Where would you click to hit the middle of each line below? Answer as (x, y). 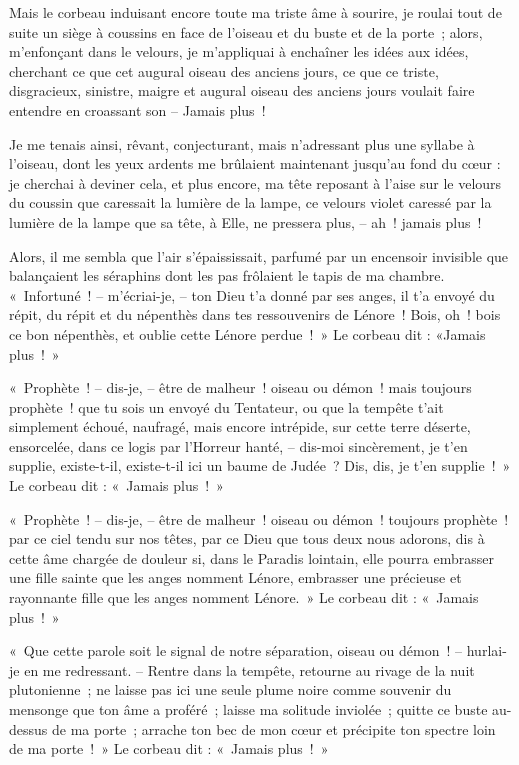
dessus (28, 728)
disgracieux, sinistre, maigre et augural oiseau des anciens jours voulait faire (242, 90)
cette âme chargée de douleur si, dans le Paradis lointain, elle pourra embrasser (251, 557)
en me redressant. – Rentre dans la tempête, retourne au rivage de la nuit (249, 669)
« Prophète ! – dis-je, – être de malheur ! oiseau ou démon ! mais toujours (240, 387)
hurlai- (486, 650)
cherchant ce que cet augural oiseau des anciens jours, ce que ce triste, (224, 70)
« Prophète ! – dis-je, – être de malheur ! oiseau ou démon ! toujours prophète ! (259, 518)
